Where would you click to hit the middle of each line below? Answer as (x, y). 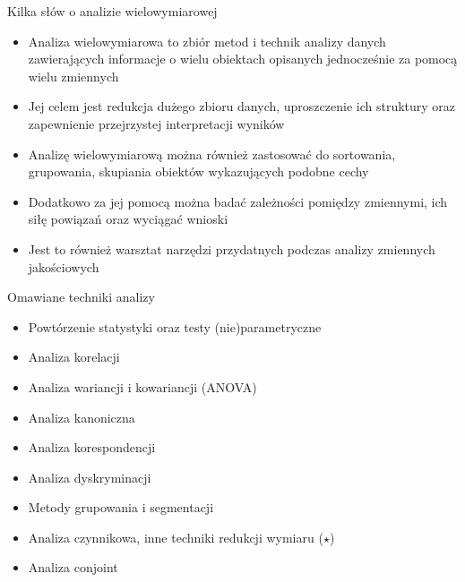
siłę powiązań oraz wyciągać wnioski (128, 219)
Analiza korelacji (74, 357)
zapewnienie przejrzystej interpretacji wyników (156, 123)
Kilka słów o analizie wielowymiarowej (112, 11)
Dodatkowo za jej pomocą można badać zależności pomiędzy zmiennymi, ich (238, 201)
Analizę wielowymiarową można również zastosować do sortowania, (212, 154)
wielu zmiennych (73, 76)
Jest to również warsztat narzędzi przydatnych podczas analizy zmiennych (232, 248)
